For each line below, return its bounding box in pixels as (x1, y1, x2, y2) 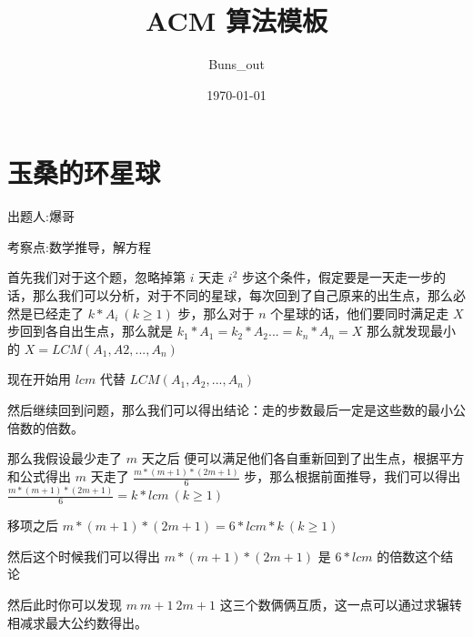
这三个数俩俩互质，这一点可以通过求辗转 (219, 594, 462, 613)
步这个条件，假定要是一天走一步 (242, 268, 434, 287)
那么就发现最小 (367, 321, 457, 340)
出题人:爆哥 (7, 207, 75, 226)
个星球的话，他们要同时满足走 (270, 303, 449, 322)
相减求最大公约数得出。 (7, 612, 147, 632)
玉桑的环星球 (7, 154, 161, 191)
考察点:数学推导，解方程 (7, 237, 151, 256)
